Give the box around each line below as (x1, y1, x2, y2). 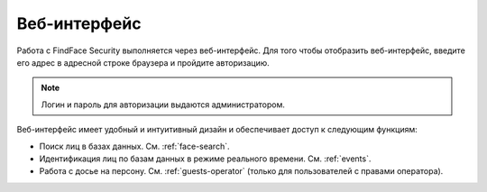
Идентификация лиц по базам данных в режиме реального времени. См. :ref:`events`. (39, 153, 372, 164)
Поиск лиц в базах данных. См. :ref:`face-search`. (39, 141, 230, 151)
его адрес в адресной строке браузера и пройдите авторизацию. (16, 57, 270, 68)
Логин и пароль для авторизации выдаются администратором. (41, 99, 286, 110)
